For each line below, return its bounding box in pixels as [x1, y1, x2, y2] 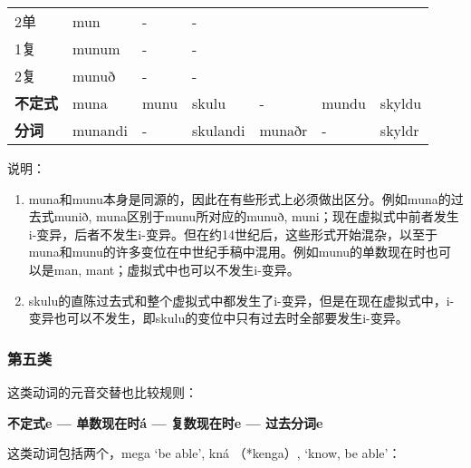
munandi [72, 119, 128, 141]
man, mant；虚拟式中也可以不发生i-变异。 [53, 259, 300, 278]
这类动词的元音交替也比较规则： [7, 382, 197, 401]
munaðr [259, 119, 308, 141]
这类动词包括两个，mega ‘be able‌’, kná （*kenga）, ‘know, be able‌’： [7, 444, 401, 463]
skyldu [380, 92, 422, 113]
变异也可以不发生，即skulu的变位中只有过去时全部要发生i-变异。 [28, 308, 409, 327]
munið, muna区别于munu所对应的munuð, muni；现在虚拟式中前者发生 [53, 207, 459, 226]
